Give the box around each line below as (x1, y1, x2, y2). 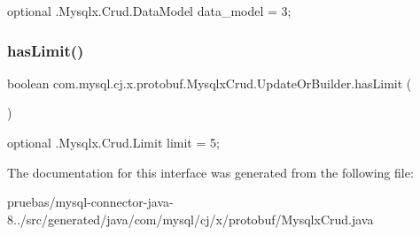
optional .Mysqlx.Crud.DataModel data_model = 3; (7, 2, 292, 19)
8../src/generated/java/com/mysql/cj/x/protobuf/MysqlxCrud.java (7, 209, 374, 228)
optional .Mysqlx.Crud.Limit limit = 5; (7, 133, 220, 151)
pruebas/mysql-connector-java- (7, 193, 174, 211)
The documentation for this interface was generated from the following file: (7, 163, 414, 181)
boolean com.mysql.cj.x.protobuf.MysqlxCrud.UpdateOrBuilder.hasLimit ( (7, 73, 412, 92)
